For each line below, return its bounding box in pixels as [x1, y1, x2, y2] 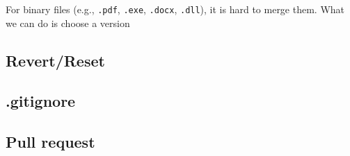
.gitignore [6, 90, 76, 112]
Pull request [6, 131, 95, 153]
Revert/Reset [6, 49, 105, 71]
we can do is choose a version [6, 15, 130, 30]
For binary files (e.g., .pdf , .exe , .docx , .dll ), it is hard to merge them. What [6, 2, 345, 16]
